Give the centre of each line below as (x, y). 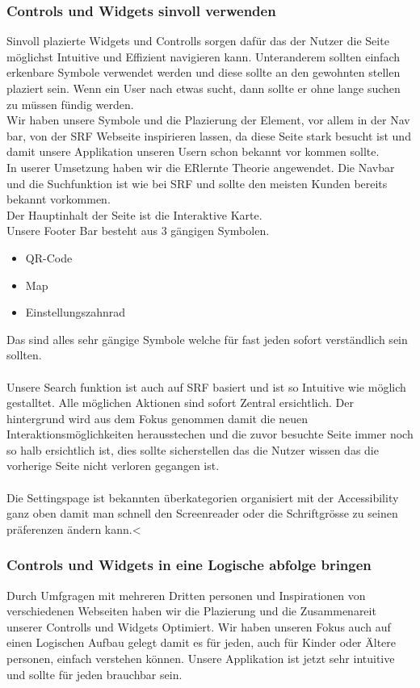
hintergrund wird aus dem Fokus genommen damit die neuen (157, 418)
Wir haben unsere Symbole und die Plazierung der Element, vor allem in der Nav (208, 120)
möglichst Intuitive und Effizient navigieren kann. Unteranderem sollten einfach (203, 56)
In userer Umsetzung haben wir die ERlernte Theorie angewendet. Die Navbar (201, 167)
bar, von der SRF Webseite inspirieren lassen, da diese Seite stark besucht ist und (209, 135)
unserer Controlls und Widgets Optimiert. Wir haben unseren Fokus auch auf (199, 626)
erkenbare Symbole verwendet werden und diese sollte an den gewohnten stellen (204, 72)
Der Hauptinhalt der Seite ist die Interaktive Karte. (134, 214)
